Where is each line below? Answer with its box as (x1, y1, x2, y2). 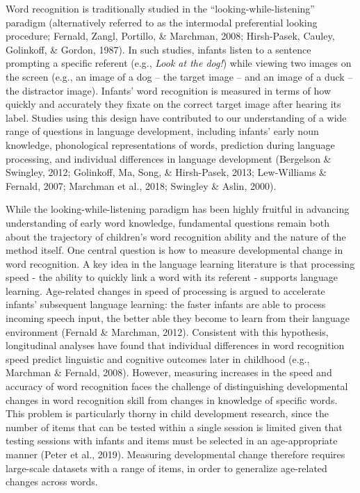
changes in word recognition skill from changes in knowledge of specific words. (6, 392, 338, 407)
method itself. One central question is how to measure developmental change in (6, 243, 343, 257)
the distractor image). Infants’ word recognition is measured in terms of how (6, 83, 332, 97)
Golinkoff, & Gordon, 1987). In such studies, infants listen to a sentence (6, 42, 311, 56)
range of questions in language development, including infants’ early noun (6, 124, 319, 138)
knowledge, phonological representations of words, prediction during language (6, 137, 335, 152)
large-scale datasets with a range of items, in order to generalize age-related (6, 460, 327, 475)
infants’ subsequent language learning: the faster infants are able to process (6, 297, 326, 312)
